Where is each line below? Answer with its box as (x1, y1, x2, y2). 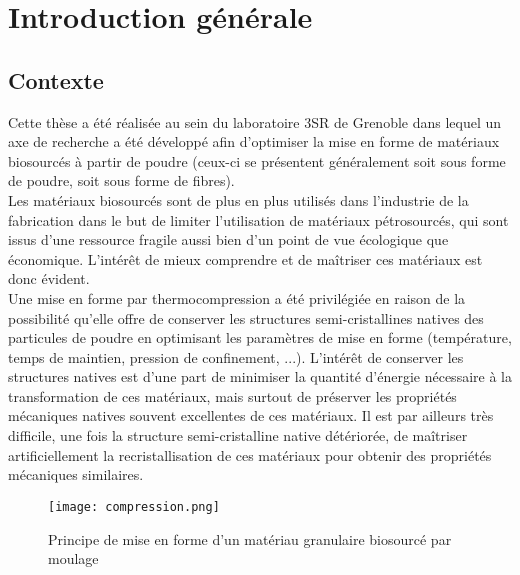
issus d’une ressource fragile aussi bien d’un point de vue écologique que (8, 229, 449, 250)
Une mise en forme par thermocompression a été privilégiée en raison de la (8, 287, 466, 308)
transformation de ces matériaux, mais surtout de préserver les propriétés (8, 385, 457, 406)
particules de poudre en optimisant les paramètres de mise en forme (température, (8, 327, 512, 348)
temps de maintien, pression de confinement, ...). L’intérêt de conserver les (8, 346, 464, 367)
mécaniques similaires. (8, 464, 144, 485)
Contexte (8, 64, 104, 95)
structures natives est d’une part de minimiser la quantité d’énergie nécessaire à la (8, 366, 512, 387)
